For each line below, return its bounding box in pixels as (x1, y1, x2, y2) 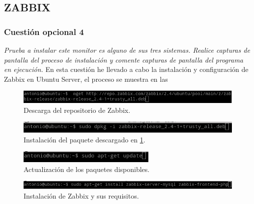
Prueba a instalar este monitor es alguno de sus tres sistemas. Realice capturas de (4, 45, 250, 55)
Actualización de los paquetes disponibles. (24, 164, 150, 174)
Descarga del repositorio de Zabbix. (24, 104, 131, 115)
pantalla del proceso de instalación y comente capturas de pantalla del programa (4, 54, 244, 65)
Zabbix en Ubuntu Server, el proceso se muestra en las (4, 73, 168, 84)
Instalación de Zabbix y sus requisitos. (24, 191, 139, 201)
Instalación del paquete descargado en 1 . (24, 134, 145, 144)
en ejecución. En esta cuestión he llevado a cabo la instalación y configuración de (4, 64, 249, 74)
